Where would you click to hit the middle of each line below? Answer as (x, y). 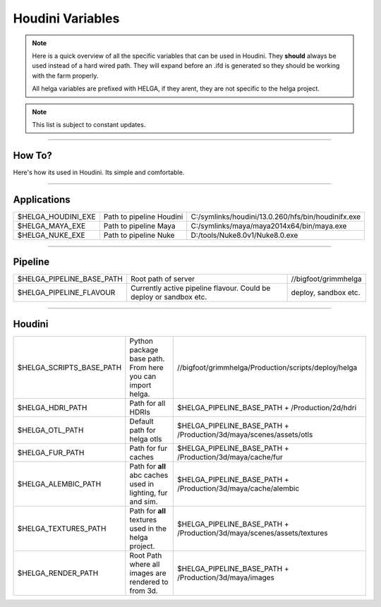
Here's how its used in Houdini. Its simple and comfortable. (99, 172)
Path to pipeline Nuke (139, 235)
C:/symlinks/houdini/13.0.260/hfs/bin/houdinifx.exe (276, 217)
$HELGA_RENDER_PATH (58, 573)
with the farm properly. (65, 76)
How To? (33, 155)
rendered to (149, 582)
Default (142, 421)
